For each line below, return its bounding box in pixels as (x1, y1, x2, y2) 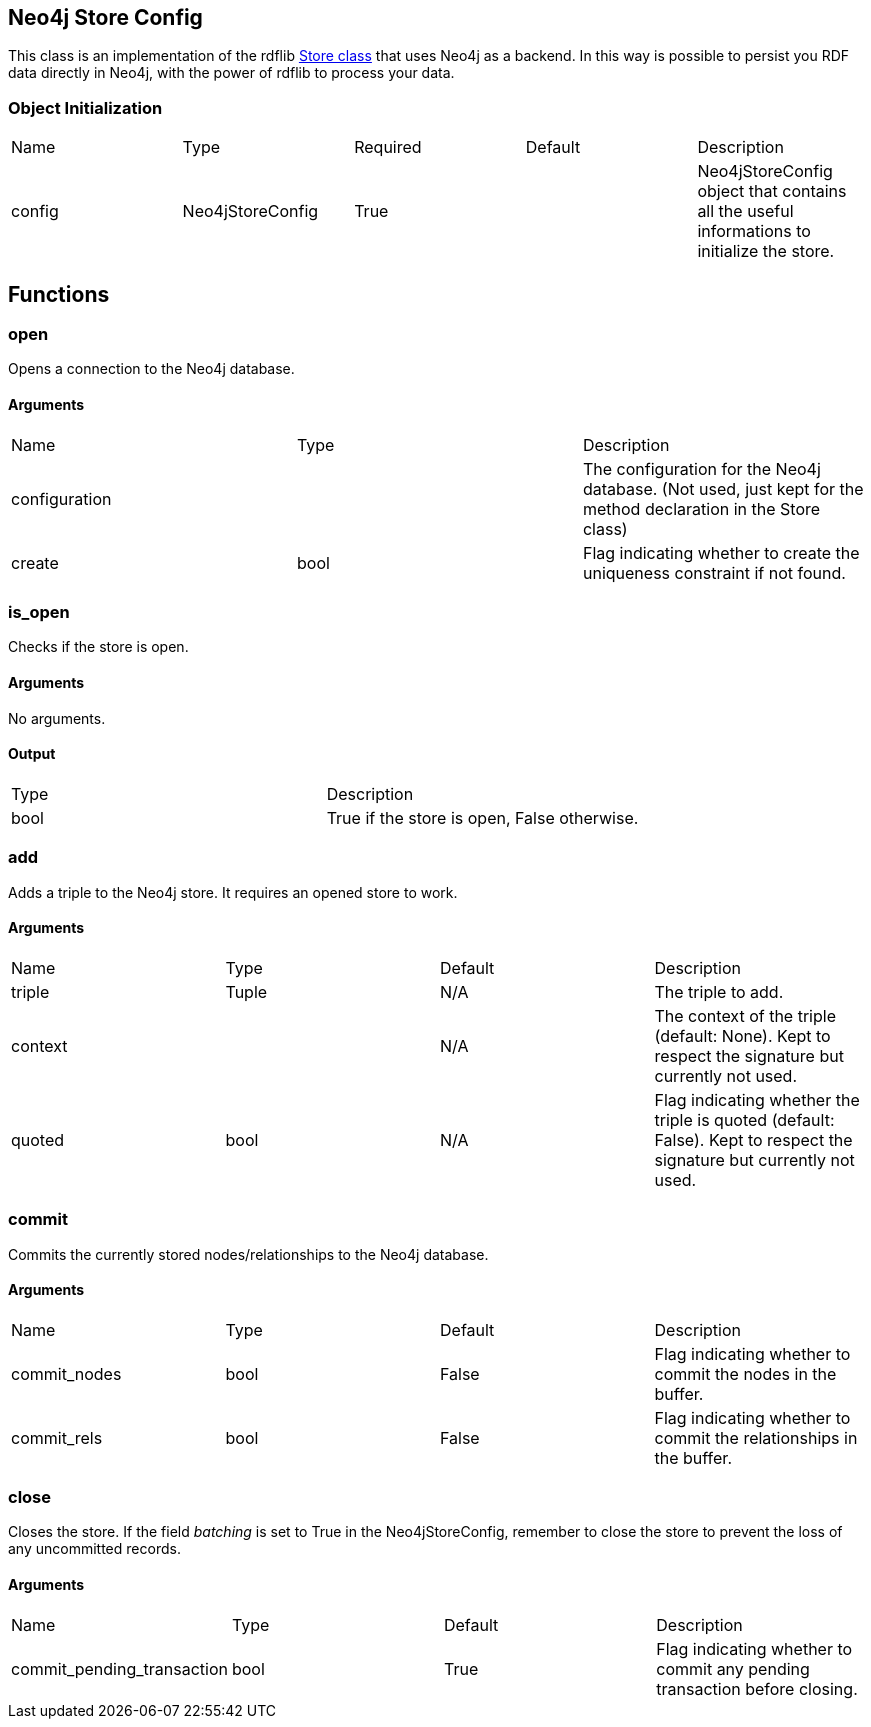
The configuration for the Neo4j (582, 458, 821, 479)
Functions (8, 281, 110, 307)
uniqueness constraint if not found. (582, 562, 846, 583)
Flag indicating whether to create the (582, 542, 860, 563)
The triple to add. (654, 981, 784, 1002)
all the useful (697, 201, 794, 222)
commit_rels (11, 1427, 103, 1448)
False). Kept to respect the (654, 1129, 853, 1150)
